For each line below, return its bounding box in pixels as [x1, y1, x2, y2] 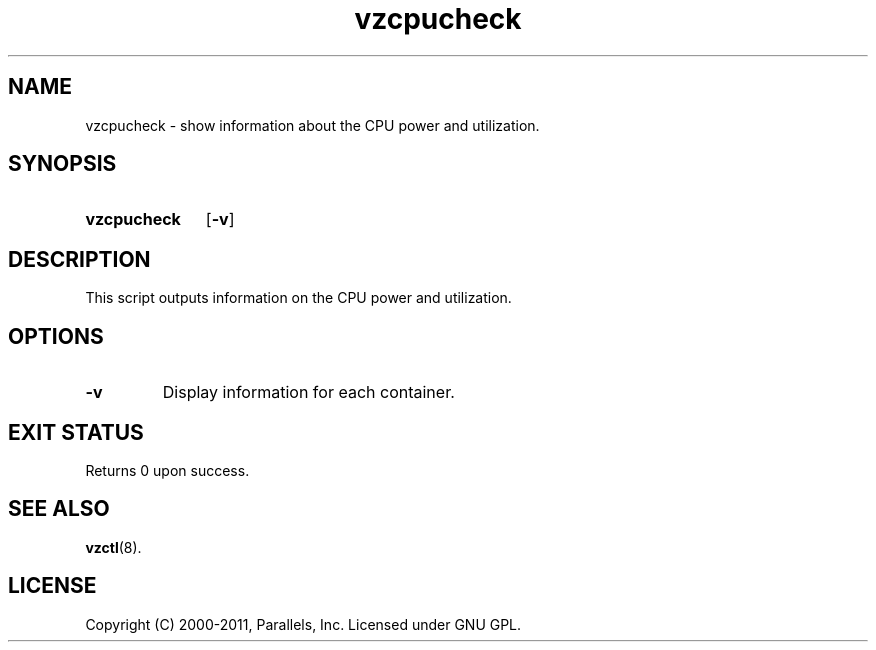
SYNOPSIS [8, 151, 117, 177]
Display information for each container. [162, 382, 455, 403]
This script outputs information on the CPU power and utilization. [85, 289, 512, 307]
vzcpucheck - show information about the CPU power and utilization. [85, 116, 540, 134]
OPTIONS [8, 323, 104, 349]
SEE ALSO [8, 496, 110, 522]
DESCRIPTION [8, 246, 151, 272]
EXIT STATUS [8, 419, 144, 445]
